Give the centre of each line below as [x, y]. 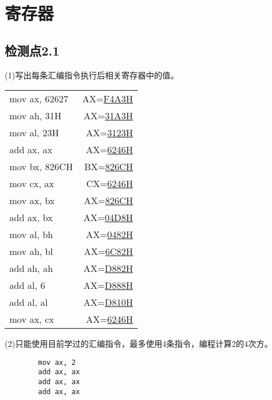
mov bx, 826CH [41, 167]
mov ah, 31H [36, 116]
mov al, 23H [34, 133]
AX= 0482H [109, 235]
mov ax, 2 [57, 362]
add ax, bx [31, 218]
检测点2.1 [32, 50]
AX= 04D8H [108, 218]
